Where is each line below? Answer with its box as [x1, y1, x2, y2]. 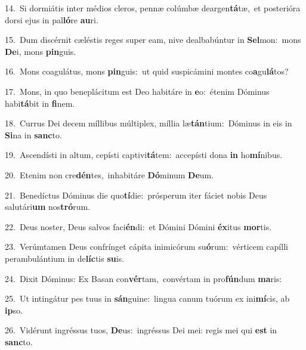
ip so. [5, 303, 23, 316]
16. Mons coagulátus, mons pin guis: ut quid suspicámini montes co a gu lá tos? [5, 65, 289, 78]
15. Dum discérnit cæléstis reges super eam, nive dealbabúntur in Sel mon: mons [5, 33, 301, 46]
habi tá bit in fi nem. [5, 97, 75, 109]
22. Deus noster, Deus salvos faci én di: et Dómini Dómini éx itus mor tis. [5, 220, 272, 233]
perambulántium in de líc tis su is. [5, 252, 125, 264]
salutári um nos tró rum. [5, 200, 91, 213]
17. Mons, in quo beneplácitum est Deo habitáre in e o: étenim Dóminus [5, 85, 270, 97]
